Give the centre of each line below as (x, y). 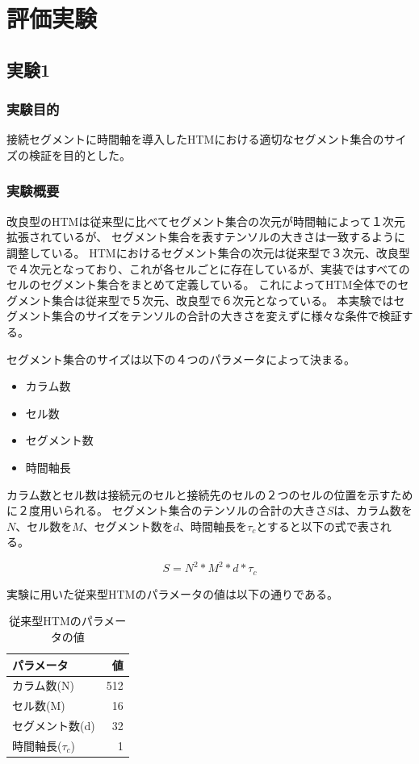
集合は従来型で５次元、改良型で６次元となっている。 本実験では (222, 300)
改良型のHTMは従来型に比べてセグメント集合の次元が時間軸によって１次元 (206, 221)
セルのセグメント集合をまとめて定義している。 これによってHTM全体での (202, 284)
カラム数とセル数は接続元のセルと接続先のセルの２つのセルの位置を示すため (210, 494)
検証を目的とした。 (80, 154)
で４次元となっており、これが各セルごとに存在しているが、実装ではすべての (208, 268)
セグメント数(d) (54, 726)
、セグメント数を (128, 526)
